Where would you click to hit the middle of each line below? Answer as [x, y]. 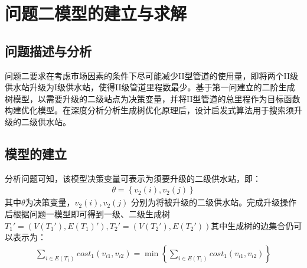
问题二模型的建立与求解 [96, 13]
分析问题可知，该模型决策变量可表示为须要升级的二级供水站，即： [133, 178]
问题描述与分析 [48, 50]
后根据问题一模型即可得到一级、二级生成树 [87, 213]
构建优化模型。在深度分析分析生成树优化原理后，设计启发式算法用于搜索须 [149, 110]
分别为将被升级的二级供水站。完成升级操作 [214, 202]
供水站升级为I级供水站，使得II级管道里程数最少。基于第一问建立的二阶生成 [150, 87]
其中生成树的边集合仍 [252, 225]
